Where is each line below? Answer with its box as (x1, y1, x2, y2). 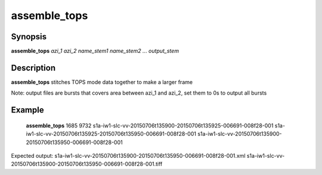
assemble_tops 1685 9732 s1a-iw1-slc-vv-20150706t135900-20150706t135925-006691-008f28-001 (26, 122, 274, 129)
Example (11, 105, 44, 115)
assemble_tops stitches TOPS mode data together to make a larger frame (11, 78, 193, 86)
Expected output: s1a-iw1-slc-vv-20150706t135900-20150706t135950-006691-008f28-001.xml (11, 152, 246, 159)
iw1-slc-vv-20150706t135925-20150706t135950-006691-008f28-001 (26, 130, 197, 137)
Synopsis (11, 32, 47, 42)
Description (11, 62, 56, 73)
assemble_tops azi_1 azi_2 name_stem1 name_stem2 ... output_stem (11, 48, 179, 55)
